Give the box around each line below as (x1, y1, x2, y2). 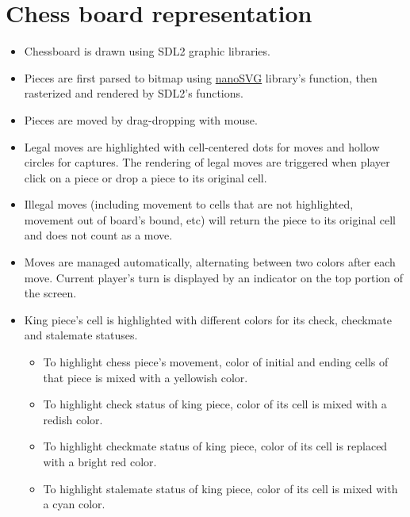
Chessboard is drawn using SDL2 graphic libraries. (24, 43, 270, 59)
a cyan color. (43, 496, 105, 512)
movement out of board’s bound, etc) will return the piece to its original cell (24, 211, 396, 228)
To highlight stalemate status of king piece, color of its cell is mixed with (43, 480, 398, 496)
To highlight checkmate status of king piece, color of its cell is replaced (43, 438, 388, 454)
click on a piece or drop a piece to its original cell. (24, 169, 267, 186)
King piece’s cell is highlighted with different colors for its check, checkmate (24, 311, 392, 327)
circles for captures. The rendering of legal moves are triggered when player (24, 154, 390, 170)
